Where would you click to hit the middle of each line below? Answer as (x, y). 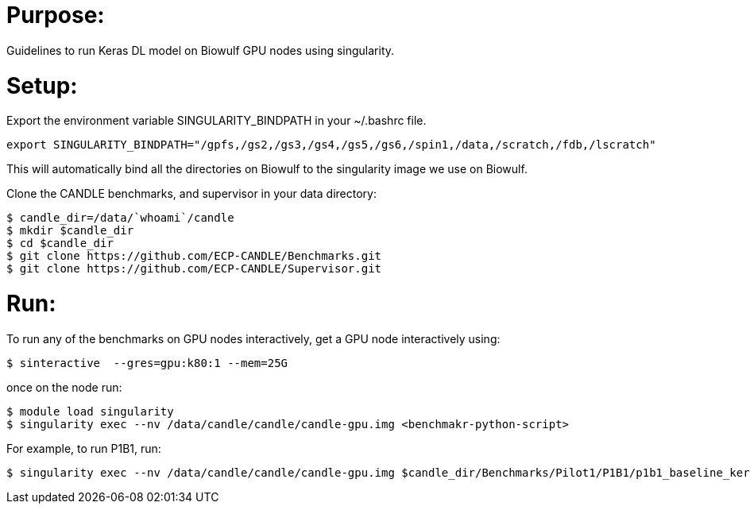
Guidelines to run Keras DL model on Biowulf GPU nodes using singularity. (201, 50)
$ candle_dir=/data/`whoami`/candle (120, 218)
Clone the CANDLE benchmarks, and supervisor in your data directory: (191, 194)
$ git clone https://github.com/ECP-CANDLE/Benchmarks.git (194, 256)
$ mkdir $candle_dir (70, 231)
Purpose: (56, 15)
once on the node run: (64, 387)
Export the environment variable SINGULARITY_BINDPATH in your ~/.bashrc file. (216, 121)
